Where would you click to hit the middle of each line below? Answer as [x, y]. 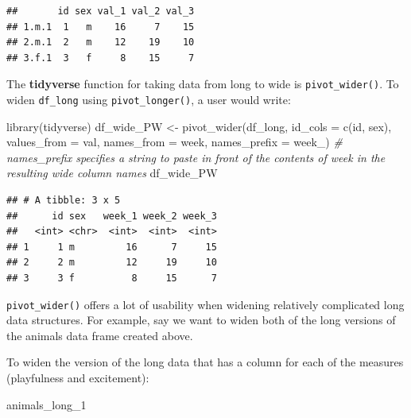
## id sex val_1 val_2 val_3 [101, 11]
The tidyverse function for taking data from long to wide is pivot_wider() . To [203, 84]
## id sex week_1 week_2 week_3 [112, 216]
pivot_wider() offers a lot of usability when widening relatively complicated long [205, 304]
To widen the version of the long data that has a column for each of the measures [205, 362]
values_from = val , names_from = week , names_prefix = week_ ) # [174, 142]
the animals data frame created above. [100, 335]
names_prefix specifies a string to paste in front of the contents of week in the [196, 157]
